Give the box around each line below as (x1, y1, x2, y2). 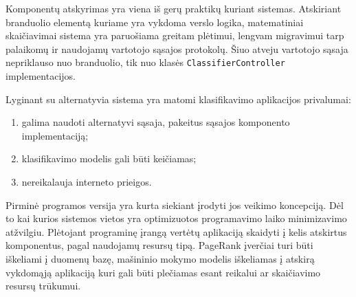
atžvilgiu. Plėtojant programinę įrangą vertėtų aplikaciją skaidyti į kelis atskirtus (5, 224, 347, 239)
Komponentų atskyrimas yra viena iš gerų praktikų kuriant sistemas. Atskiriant (5, 1, 342, 15)
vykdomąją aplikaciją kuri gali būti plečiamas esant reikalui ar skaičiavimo (5, 265, 321, 279)
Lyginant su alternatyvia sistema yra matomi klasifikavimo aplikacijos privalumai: (5, 91, 351, 106)
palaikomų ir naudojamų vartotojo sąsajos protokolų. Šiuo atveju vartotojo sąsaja (5, 41, 348, 56)
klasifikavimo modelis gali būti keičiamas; (21, 151, 197, 166)
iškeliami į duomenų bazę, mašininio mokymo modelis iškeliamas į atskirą (5, 251, 315, 265)
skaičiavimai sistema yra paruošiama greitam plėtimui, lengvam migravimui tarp (5, 28, 344, 43)
